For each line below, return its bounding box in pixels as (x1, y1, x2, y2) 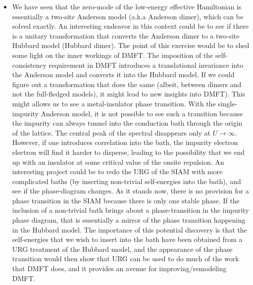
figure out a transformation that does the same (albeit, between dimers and (12, 79, 242, 89)
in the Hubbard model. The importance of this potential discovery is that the (12, 224, 247, 235)
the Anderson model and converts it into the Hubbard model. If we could (12, 69, 235, 80)
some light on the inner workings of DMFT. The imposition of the (12, 49, 213, 60)
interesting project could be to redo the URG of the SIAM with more (12, 166, 223, 177)
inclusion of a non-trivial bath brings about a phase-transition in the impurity (12, 205, 249, 215)
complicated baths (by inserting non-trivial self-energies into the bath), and (12, 176, 241, 186)
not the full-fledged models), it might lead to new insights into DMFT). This (12, 89, 246, 99)
